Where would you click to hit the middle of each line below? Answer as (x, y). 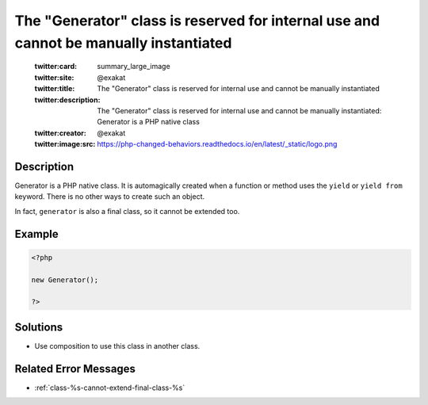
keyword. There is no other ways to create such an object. (110, 197)
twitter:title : (55, 89)
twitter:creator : (60, 133)
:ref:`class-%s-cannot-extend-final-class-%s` (110, 388)
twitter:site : (54, 77)
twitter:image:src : (65, 144)
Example (36, 234)
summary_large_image (134, 67)
